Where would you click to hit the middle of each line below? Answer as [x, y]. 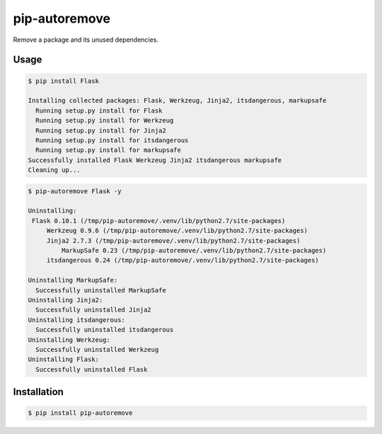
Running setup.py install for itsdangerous [112, 140]
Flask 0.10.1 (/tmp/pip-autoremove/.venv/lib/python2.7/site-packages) [159, 221]
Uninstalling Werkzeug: [69, 339]
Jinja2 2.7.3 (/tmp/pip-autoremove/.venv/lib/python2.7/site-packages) [173, 240]
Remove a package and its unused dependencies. [86, 40]
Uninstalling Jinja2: [65, 300]
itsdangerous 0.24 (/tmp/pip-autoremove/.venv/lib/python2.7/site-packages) [183, 261]
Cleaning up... [54, 170]
